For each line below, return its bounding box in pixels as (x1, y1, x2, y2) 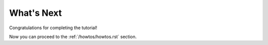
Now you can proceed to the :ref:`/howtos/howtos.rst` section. (9, 34, 137, 40)
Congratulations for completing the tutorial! (9, 25, 98, 31)
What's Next (9, 7, 62, 18)
